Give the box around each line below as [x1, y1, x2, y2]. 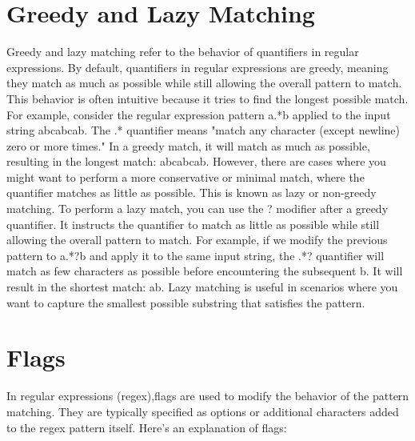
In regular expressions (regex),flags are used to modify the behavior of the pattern [6, 387, 409, 404]
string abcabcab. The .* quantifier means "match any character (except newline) [6, 122, 401, 138]
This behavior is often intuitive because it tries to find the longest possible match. [6, 90, 409, 106]
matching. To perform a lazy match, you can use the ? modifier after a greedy [6, 200, 389, 217]
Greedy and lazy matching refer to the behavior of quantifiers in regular [6, 43, 359, 60]
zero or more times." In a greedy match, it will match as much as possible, [6, 137, 370, 154]
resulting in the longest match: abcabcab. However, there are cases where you [6, 153, 386, 170]
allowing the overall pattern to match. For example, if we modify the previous [6, 231, 388, 248]
